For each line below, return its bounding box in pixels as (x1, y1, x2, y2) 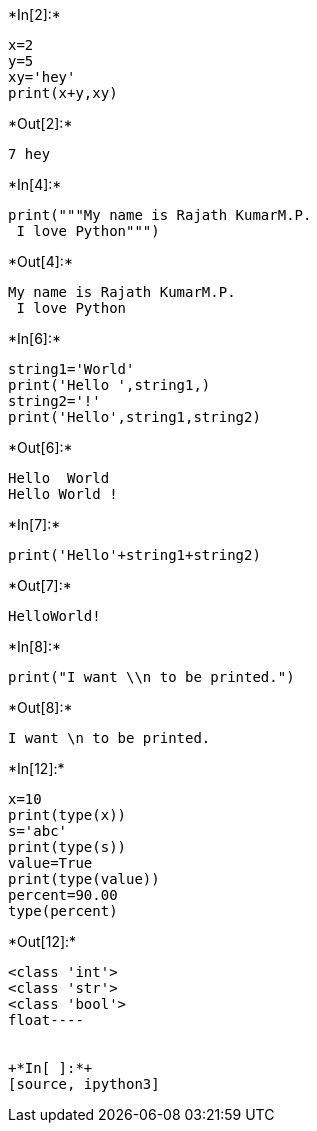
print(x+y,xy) (8, 85, 118, 101)
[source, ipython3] (8, 1076, 160, 1092)
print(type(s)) (8, 839, 127, 855)
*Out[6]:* (8, 439, 73, 456)
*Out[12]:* (8, 933, 77, 950)
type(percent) (8, 903, 118, 919)
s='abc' (8, 823, 68, 839)
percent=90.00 (8, 887, 118, 903)
